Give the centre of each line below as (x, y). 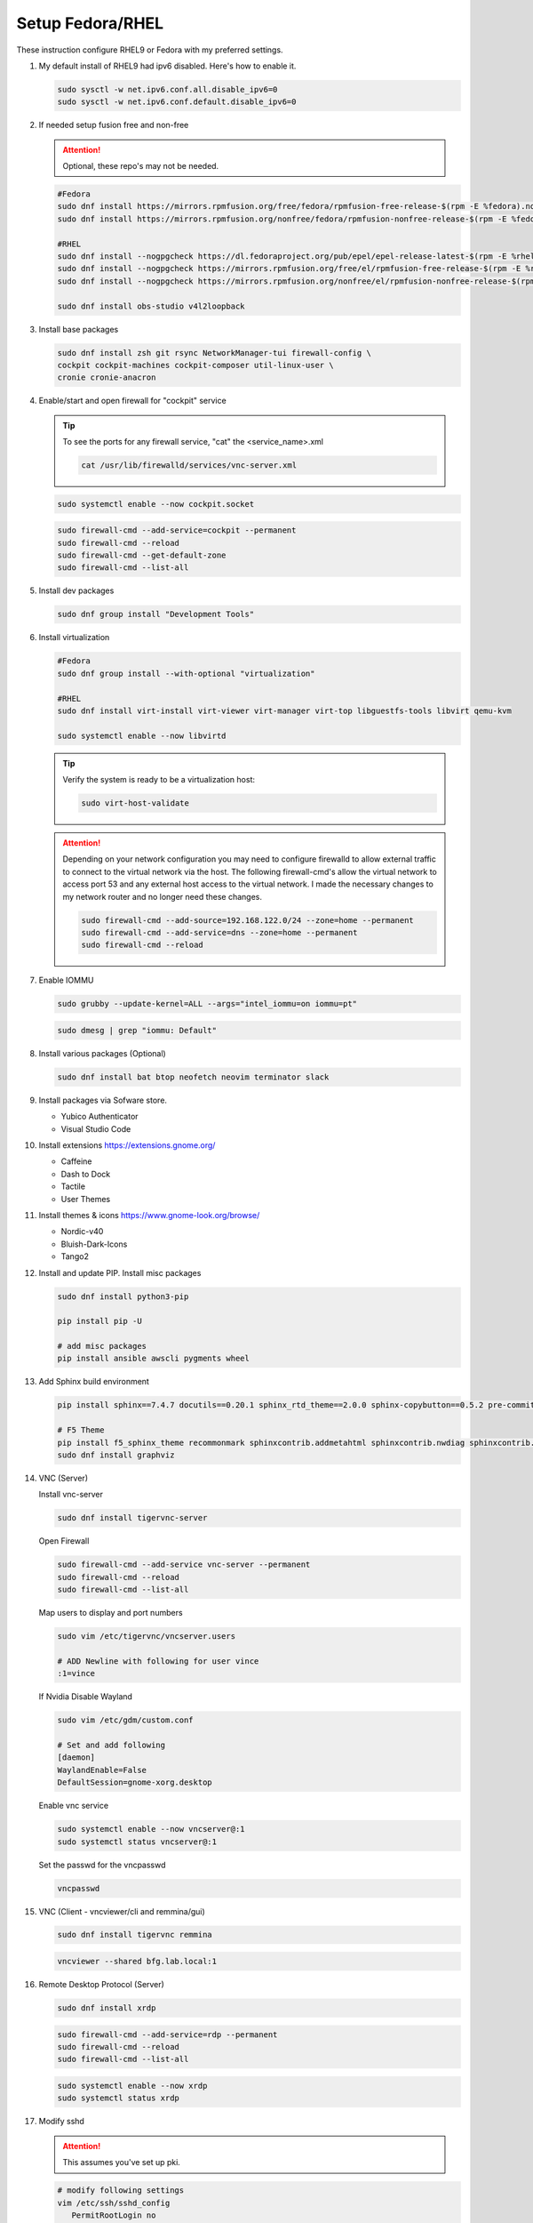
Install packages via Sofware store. (103, 1100)
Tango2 (75, 1256)
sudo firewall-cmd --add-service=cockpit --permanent (177, 530)
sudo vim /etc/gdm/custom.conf (126, 1720)
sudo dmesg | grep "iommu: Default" (137, 1030)
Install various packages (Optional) (102, 1053)
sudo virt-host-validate (135, 803)
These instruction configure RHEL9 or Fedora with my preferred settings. (150, 50)
